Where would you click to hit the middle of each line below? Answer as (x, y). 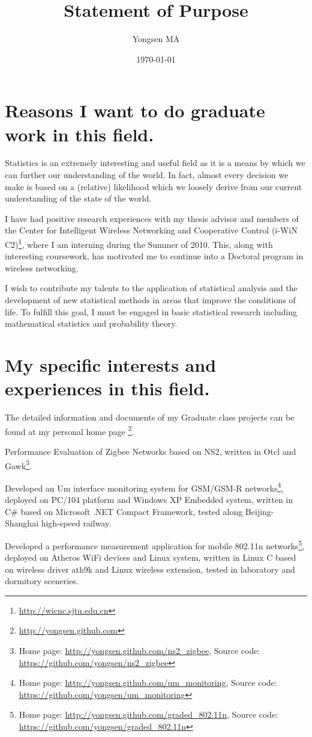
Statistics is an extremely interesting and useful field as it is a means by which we (155, 163)
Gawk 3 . (18, 464)
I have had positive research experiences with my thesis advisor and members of (152, 218)
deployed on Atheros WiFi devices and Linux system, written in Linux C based (151, 557)
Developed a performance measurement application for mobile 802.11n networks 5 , (155, 544)
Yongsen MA (156, 39)
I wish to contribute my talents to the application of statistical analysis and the (151, 288)
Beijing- (259, 511)
